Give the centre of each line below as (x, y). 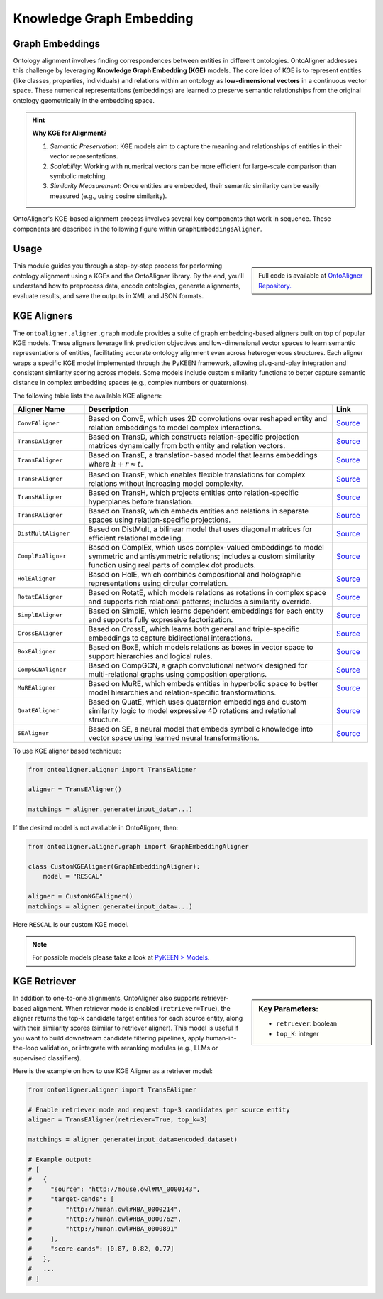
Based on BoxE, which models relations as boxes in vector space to (201, 647)
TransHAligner (40, 497)
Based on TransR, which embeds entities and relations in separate (199, 511)
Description (109, 410)
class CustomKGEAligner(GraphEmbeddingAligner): (114, 866)
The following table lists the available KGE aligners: (88, 396)
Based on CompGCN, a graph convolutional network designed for (198, 665)
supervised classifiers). (47, 1058)
